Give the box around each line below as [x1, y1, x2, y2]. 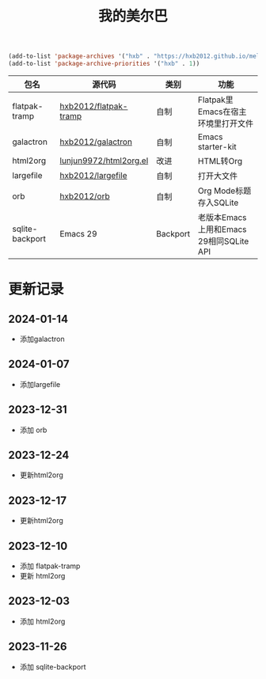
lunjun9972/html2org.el [59, 155, 149, 166]
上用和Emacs [197, 223, 247, 234]
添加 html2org [19, 616, 66, 626]
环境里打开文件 [197, 118, 254, 129]
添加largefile [19, 379, 61, 389]
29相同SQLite [197, 235, 249, 246]
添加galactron [19, 334, 65, 343]
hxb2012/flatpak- [59, 101, 128, 112]
